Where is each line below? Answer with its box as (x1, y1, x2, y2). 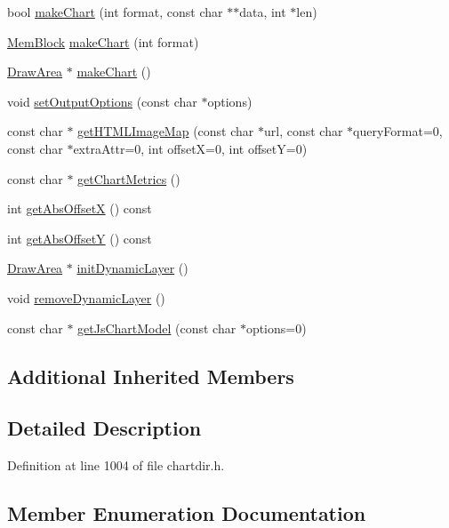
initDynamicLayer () (76, 259, 188, 277)
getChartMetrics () (77, 169, 180, 188)
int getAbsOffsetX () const (7, 199, 152, 218)
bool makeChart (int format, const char (7, 3, 223, 20)
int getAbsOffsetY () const (7, 228, 152, 247)
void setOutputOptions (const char (7, 92, 197, 110)
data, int (239, 3, 286, 20)
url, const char (263, 122, 343, 140)
